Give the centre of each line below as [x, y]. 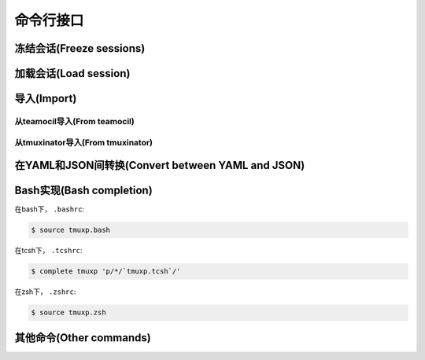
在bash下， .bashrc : [50, 209]
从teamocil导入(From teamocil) [75, 121]
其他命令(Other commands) [83, 338]
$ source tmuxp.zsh [68, 313]
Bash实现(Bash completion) [83, 191]
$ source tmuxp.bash [70, 230]
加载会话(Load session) [72, 73]
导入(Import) [46, 99]
